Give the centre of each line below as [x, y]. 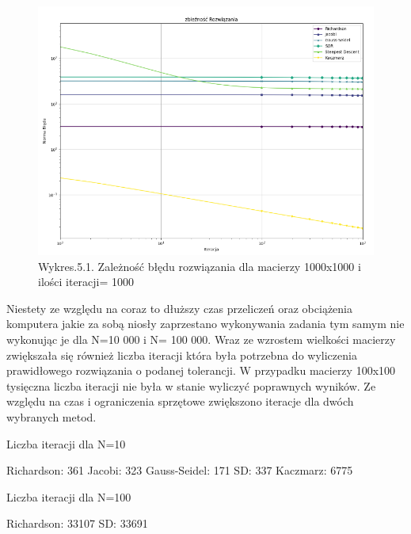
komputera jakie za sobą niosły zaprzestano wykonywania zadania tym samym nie [205, 324]
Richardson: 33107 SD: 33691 [77, 523]
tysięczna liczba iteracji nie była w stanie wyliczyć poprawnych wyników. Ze [191, 385]
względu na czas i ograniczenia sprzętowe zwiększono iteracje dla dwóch [180, 401]
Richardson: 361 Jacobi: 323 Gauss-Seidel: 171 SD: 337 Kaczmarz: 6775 [180, 470]
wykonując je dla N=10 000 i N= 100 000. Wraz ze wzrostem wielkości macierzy [201, 339]
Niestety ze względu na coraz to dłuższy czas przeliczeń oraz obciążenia [180, 308]
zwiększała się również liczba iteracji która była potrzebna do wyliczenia [182, 355]
